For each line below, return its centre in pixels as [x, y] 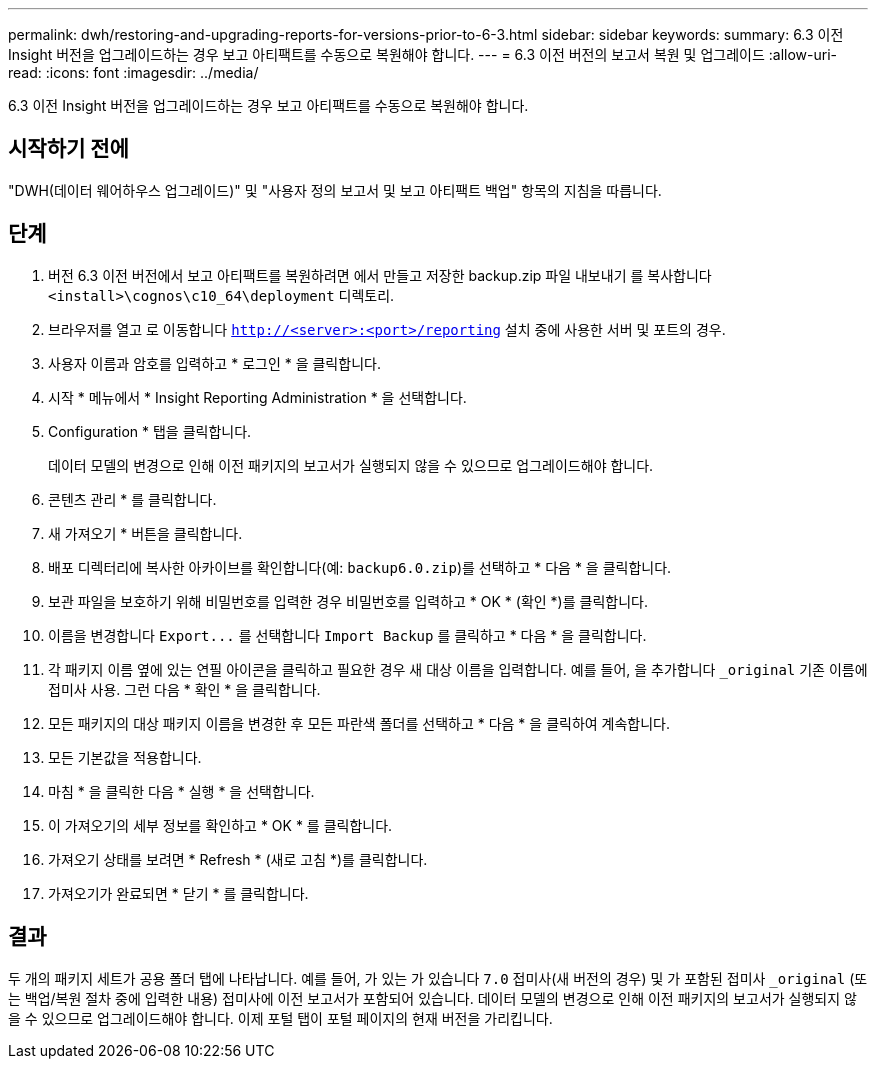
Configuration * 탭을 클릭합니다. [150, 431]
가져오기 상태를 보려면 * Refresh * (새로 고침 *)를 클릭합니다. [238, 859]
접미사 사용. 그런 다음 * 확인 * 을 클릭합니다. [184, 689]
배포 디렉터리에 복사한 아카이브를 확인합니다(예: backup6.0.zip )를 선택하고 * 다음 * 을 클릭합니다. [360, 567]
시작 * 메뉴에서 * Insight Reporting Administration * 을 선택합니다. [257, 397]
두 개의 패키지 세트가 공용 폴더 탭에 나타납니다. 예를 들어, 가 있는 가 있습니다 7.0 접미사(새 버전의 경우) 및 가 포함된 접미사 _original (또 [438, 978]
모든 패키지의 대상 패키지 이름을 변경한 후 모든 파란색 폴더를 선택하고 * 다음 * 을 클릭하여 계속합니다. [359, 723]
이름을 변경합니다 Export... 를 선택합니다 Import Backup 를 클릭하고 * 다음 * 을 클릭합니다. [347, 635]
